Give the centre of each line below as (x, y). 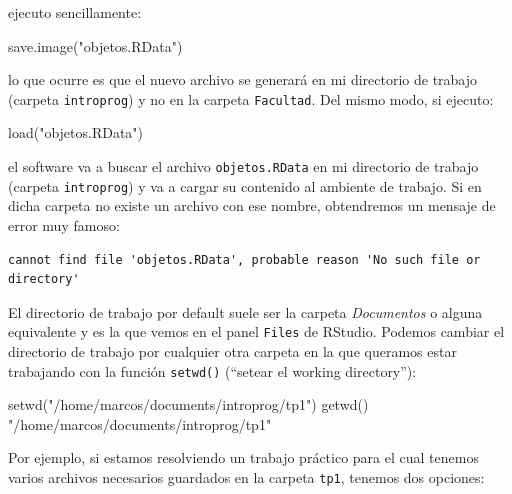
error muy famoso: (64, 224)
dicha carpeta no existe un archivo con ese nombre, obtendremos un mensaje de (252, 205)
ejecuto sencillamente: (75, 12)
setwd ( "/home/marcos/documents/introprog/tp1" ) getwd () (188, 404)
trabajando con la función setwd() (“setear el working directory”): (212, 370)
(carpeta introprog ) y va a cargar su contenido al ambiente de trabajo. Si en (245, 185)
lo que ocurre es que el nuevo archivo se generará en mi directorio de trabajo (243, 79)
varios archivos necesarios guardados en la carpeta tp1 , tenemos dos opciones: (246, 477)
